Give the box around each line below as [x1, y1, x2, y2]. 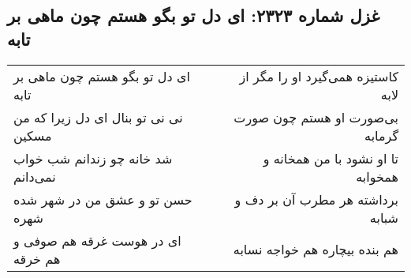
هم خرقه [13, 249, 61, 268]
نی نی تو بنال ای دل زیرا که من [13, 107, 183, 126]
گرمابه [364, 126, 398, 145]
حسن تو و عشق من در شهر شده [13, 190, 192, 208]
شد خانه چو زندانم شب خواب [13, 148, 173, 167]
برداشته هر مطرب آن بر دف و [234, 190, 398, 208]
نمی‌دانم [13, 167, 56, 186]
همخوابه [356, 167, 398, 186]
